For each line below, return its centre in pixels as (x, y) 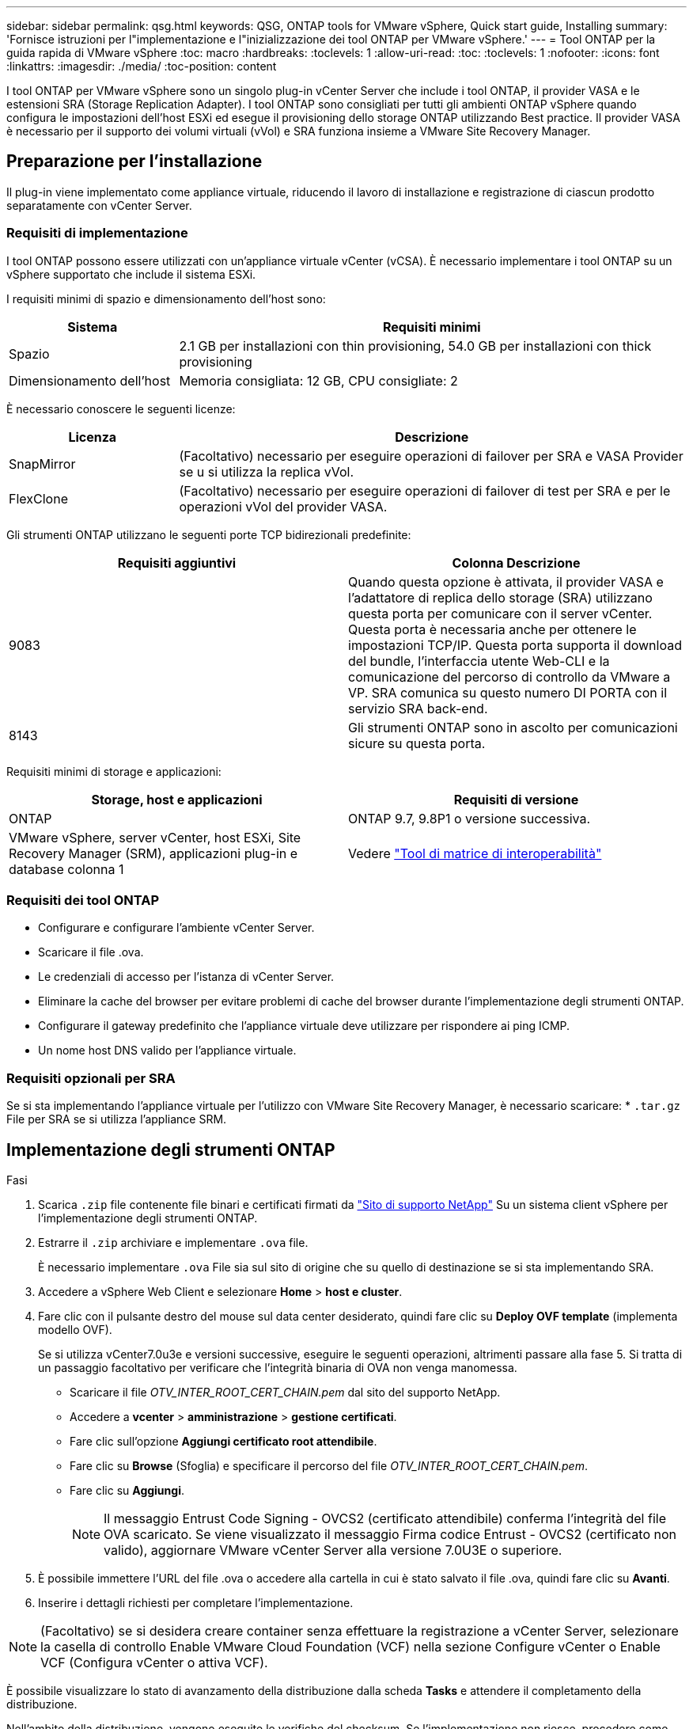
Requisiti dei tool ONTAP (83, 900)
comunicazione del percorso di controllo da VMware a (509, 676)
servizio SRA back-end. (418, 708)
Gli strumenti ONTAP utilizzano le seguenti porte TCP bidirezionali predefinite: (209, 534)
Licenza (93, 437)
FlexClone (38, 498)
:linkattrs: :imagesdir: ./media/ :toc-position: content (142, 66)
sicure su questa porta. (417, 743)
